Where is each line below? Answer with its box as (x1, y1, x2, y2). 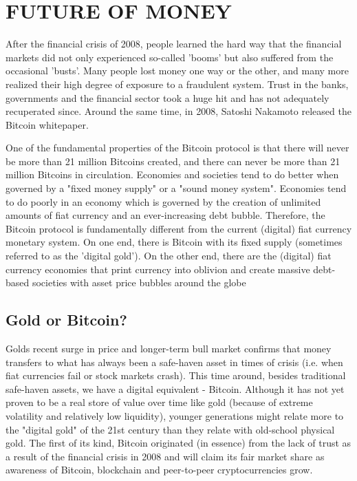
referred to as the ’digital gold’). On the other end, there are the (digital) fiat (6, 248, 332, 263)
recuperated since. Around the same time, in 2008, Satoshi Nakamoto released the (6, 104, 351, 118)
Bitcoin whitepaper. (6, 117, 89, 131)
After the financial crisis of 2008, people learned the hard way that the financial (6, 36, 342, 51)
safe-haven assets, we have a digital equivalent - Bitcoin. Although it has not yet (6, 381, 345, 396)
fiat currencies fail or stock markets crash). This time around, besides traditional (6, 368, 346, 383)
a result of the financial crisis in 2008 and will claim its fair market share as (6, 449, 325, 463)
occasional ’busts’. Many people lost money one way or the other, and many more (6, 63, 349, 78)
